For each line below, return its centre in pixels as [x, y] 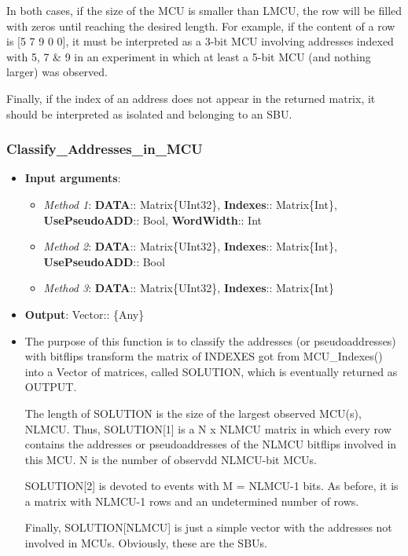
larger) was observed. [57, 72]
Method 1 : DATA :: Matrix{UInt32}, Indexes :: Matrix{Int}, [190, 204]
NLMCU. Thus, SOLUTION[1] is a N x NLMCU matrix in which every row [208, 428]
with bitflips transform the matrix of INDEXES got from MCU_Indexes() [204, 356]
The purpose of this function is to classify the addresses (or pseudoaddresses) [210, 340]
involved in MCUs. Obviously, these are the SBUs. [146, 543]
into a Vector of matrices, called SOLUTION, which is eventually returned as [211, 371]
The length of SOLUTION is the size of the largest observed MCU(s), [193, 413]
